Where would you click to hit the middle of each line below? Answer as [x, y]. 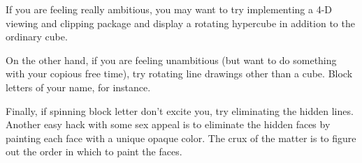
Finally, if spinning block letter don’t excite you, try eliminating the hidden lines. [180, 110]
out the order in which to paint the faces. [94, 152]
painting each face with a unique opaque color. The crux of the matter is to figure [181, 138]
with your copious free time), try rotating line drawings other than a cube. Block [179, 73]
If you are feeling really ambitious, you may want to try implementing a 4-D [169, 9]
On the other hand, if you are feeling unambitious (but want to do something [171, 60]
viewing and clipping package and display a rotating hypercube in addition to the [180, 23]
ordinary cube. [37, 37]
